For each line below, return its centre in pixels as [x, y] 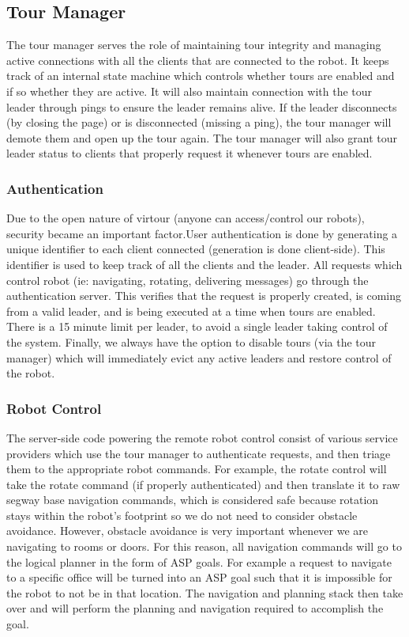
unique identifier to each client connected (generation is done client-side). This [196, 249]
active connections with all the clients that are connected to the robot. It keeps [198, 60]
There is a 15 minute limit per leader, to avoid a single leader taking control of [197, 326]
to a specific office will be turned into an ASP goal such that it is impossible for [199, 577]
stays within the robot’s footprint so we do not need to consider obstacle [182, 515]
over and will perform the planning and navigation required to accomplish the [195, 608]
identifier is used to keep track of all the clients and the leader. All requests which [204, 264]
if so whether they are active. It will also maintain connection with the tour [189, 91]
